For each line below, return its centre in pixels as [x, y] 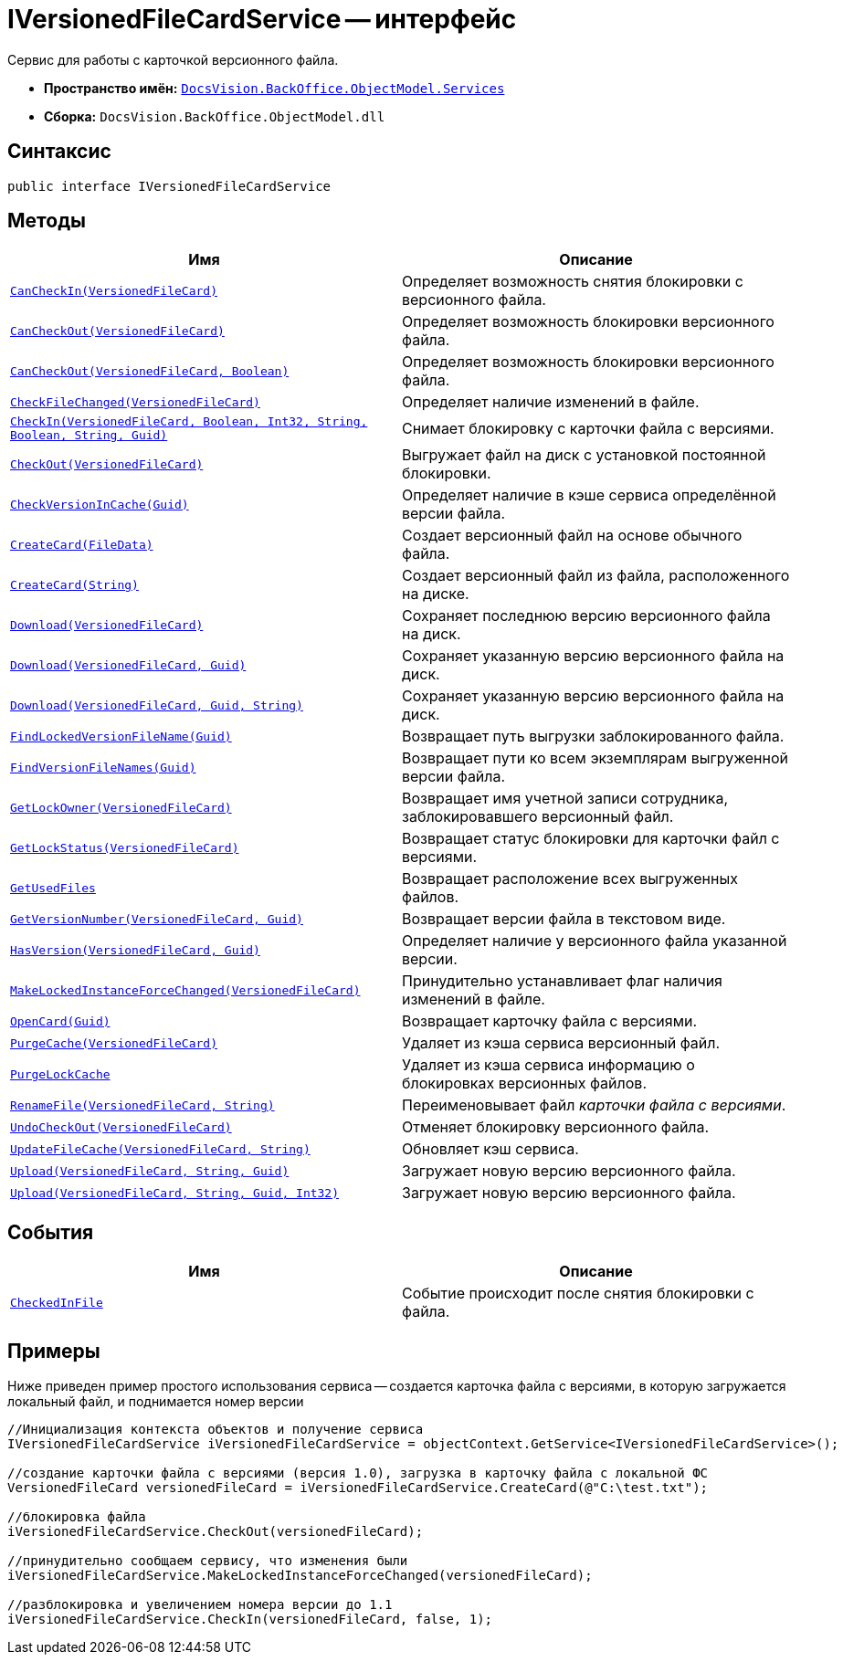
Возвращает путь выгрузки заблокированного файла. [593, 736]
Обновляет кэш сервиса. [490, 1149]
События [51, 1232]
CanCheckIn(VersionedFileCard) [114, 290]
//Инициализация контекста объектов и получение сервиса [216, 1430]
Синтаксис [59, 152]
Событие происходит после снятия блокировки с [578, 1294]
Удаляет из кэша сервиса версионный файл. [561, 1043]
